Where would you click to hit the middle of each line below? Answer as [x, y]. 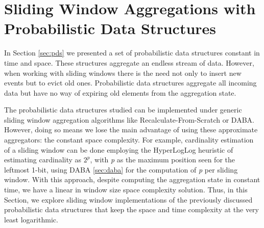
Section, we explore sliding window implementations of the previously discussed [128, 199]
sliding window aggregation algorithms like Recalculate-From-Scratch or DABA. [129, 119]
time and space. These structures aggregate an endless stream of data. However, [129, 62]
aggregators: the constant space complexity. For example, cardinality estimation [129, 140]
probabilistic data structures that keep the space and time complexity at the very [131, 209]
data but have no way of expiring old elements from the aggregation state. [120, 92]
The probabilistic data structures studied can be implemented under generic [123, 110]
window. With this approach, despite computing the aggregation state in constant [132, 179]
